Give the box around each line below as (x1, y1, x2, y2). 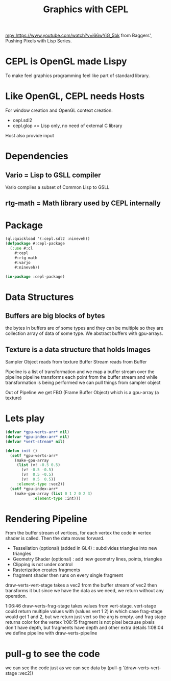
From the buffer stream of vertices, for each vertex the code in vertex (5, 530, 152, 536)
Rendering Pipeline (5, 513, 88, 524)
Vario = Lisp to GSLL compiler (5, 171, 101, 179)
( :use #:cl (10, 246, 33, 251)
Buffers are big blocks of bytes (5, 311, 105, 320)
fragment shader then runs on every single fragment (12, 572, 124, 578)
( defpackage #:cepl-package (5, 241, 65, 246)
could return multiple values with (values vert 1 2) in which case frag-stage (5, 609, 163, 615)
